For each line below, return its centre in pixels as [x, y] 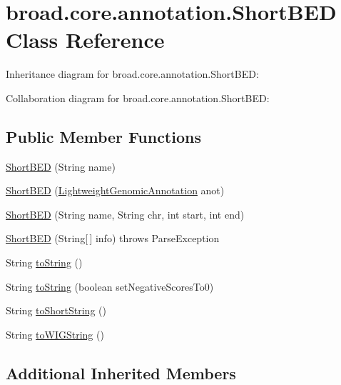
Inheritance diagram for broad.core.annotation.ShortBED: [132, 74]
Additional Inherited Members [121, 372]
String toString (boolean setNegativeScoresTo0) [110, 286]
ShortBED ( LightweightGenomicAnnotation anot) [115, 190]
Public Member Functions [103, 136]
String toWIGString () [55, 334]
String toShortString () [56, 310]
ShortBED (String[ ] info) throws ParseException [113, 238]
